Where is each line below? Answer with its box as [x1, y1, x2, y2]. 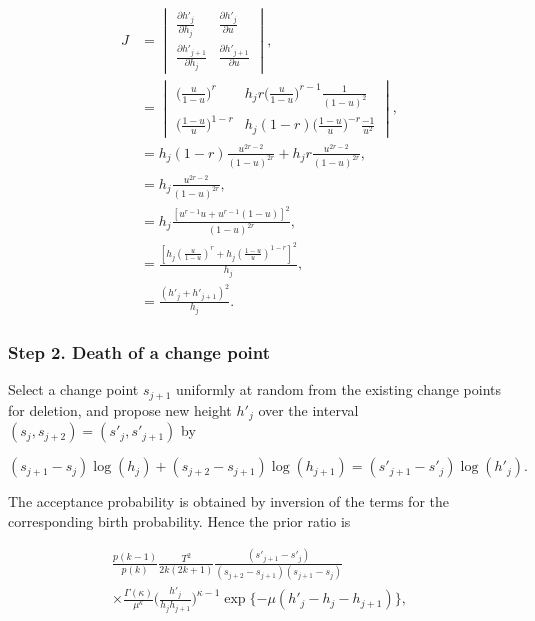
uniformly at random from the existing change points [175, 379, 501, 400]
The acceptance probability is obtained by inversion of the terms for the [8, 491, 449, 512]
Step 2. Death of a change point [8, 340, 271, 365]
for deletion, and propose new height [8, 399, 232, 420]
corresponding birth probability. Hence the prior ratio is [8, 510, 351, 531]
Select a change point [8, 379, 139, 400]
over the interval [258, 399, 359, 420]
